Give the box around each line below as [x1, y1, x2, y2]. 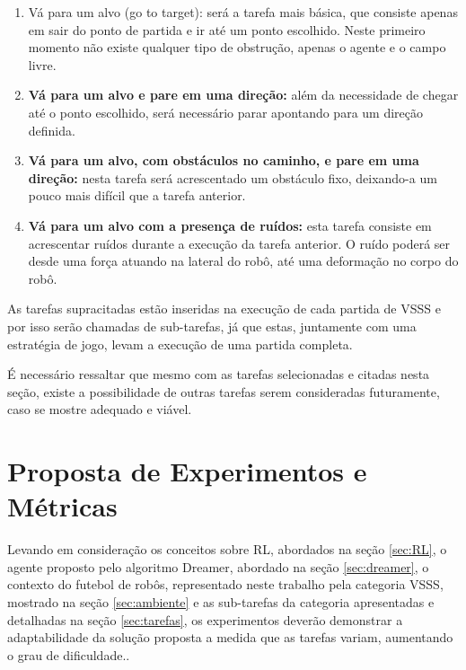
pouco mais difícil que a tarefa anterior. [28, 186, 246, 205]
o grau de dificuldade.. [7, 645, 130, 664]
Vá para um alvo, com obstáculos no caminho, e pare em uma [28, 151, 419, 170]
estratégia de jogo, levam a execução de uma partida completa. [7, 334, 353, 353]
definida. [28, 120, 75, 139]
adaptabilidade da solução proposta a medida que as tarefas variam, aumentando [7, 628, 453, 647]
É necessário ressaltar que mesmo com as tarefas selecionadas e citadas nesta [7, 365, 430, 383]
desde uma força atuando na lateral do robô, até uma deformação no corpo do [28, 251, 459, 270]
